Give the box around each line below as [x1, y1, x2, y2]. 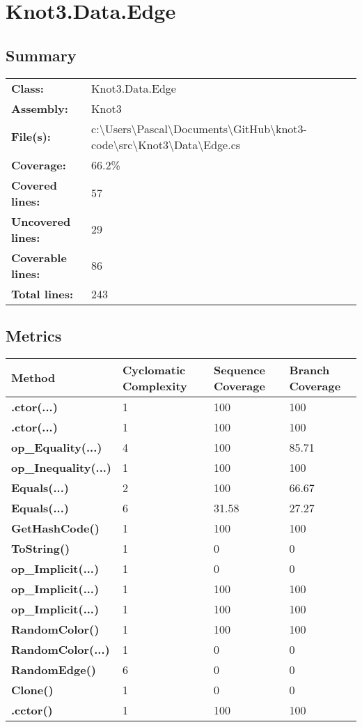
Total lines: [11, 285, 74, 302]
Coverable [11, 249, 67, 266]
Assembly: [11, 100, 68, 116]
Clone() [11, 681, 54, 698]
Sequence [214, 361, 265, 378]
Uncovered [11, 213, 71, 229]
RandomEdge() [11, 661, 96, 678]
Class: [11, 79, 44, 96]
